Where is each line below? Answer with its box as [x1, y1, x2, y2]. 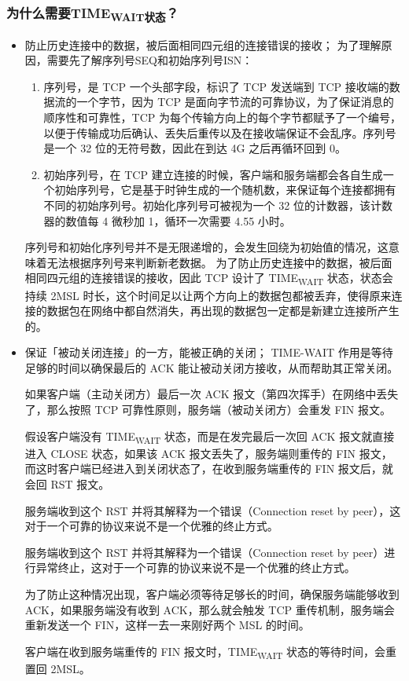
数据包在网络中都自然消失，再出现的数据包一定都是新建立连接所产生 [46, 302, 400, 319]
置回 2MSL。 [24, 660, 90, 676]
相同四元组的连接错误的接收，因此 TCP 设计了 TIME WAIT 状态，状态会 [24, 269, 393, 288]
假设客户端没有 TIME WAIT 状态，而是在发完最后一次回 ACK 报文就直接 [24, 427, 395, 446]
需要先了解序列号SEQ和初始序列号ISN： [46, 52, 253, 68]
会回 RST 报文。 [24, 475, 110, 492]
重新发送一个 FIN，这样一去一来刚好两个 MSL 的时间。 [24, 617, 310, 633]
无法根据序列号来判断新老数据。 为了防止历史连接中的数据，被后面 [46, 254, 392, 270]
